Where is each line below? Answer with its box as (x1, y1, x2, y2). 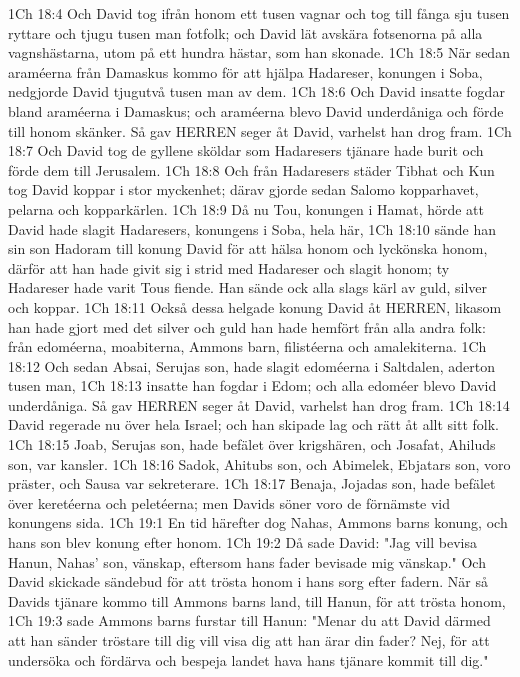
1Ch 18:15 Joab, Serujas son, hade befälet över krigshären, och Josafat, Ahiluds (8, 434, 496, 455)
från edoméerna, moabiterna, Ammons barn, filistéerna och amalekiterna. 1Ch (8, 336, 487, 357)
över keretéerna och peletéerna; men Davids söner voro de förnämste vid (8, 492, 451, 513)
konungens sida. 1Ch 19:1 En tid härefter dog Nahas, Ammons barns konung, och (8, 512, 508, 533)
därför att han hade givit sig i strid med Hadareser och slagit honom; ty (8, 257, 450, 278)
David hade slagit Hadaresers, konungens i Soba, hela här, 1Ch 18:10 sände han (8, 218, 496, 239)
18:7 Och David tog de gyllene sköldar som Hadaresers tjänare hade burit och (8, 140, 484, 161)
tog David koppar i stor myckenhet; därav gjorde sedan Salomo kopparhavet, (8, 179, 479, 200)
